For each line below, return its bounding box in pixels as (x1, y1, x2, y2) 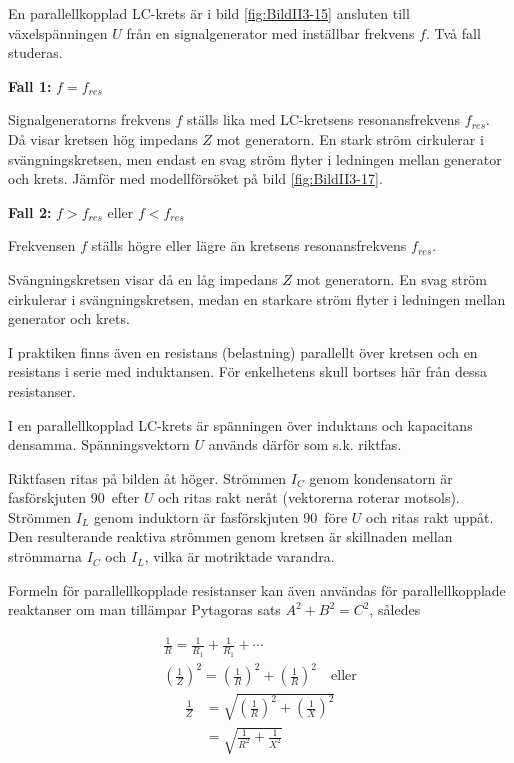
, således (369, 599, 421, 620)
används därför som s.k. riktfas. (208, 434, 402, 455)
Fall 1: (8, 75, 52, 96)
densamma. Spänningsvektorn (8, 434, 190, 455)
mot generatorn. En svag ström (296, 268, 488, 289)
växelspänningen (8, 22, 108, 43)
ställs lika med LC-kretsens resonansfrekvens (187, 109, 461, 130)
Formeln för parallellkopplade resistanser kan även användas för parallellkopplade (8, 579, 506, 600)
